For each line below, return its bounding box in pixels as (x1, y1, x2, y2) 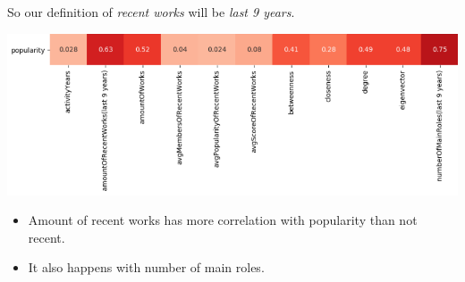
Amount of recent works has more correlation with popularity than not (28, 211, 418, 229)
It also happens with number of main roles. (28, 258, 265, 277)
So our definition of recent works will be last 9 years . (7, 3, 295, 21)
